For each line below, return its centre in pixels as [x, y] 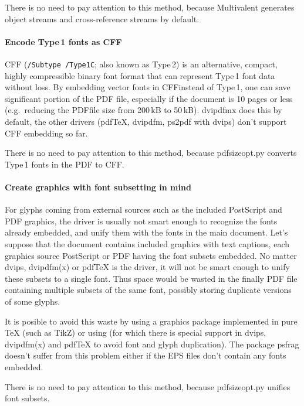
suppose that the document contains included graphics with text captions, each [147, 243]
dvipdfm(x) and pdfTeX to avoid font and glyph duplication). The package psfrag [152, 344]
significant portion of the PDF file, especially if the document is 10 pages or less [149, 98]
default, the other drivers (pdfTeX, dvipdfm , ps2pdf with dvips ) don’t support [146, 122]
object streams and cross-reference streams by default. [102, 18]
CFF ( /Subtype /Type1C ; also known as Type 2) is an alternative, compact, [141, 64]
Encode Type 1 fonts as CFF [63, 41]
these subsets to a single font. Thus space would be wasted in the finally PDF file [151, 278]
